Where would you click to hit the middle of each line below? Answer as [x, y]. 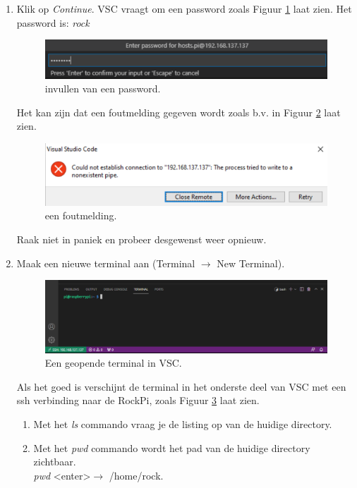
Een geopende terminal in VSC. [113, 363]
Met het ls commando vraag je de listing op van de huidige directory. [183, 424]
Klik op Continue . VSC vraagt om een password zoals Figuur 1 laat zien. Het [184, 8]
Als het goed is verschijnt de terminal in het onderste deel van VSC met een [181, 386]
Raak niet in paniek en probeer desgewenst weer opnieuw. [141, 239]
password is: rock [53, 22]
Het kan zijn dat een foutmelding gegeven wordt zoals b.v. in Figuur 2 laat [178, 112]
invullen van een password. [103, 89]
